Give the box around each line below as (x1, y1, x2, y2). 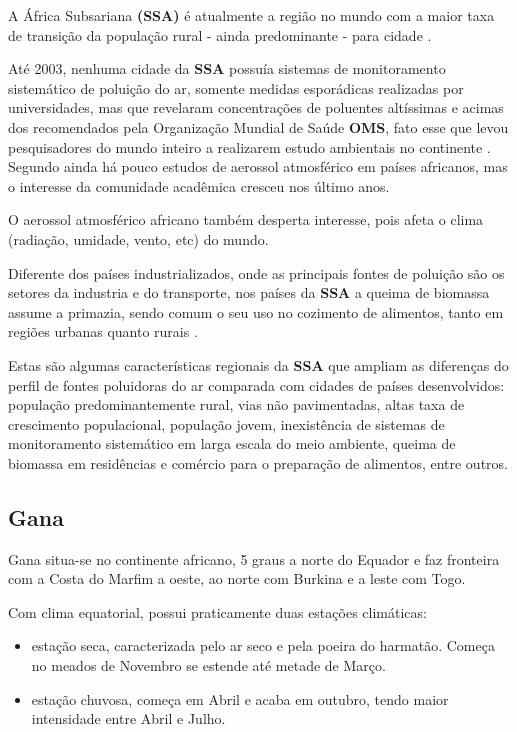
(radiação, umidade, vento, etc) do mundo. (8, 228, 269, 249)
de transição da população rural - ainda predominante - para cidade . (8, 24, 432, 45)
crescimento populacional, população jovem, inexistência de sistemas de (8, 413, 445, 434)
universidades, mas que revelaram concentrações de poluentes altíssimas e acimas (8, 97, 504, 118)
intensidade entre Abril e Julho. (31, 708, 226, 729)
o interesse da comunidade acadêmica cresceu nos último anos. (8, 175, 390, 196)
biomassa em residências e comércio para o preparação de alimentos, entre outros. (8, 452, 508, 473)
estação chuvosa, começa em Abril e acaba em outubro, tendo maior (31, 688, 449, 709)
